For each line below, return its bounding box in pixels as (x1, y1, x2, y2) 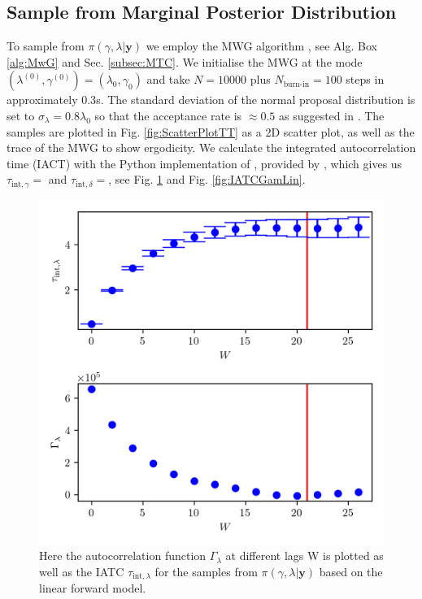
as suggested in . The (278, 106, 385, 124)
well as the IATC (39, 563, 124, 579)
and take (146, 71, 190, 88)
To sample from (7, 37, 85, 54)
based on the (319, 563, 383, 579)
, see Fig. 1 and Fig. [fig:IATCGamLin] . (108, 171, 306, 188)
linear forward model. (39, 579, 146, 597)
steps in (346, 71, 385, 88)
